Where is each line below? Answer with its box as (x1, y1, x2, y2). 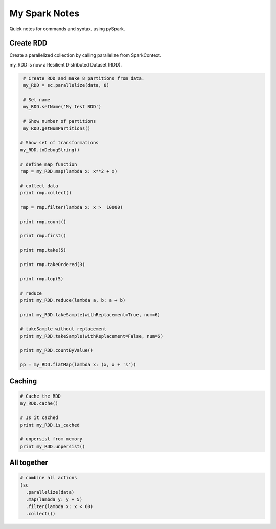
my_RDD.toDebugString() (20, 147, 80, 153)
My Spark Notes (9, 8, 79, 19)
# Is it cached (20, 415, 58, 421)
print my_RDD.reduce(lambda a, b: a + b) (20, 297, 126, 303)
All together (9, 458, 49, 467)
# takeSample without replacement (20, 326, 107, 332)
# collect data (20, 183, 58, 189)
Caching (9, 377, 37, 385)
